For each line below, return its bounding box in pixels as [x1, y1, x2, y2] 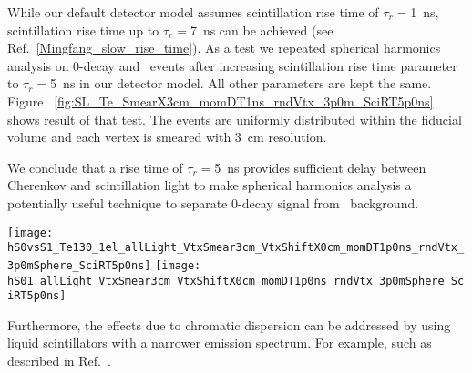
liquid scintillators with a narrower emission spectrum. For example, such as [7, 333, 432, 352]
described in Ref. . [7, 351, 111, 369]
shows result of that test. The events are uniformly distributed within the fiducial [7, 109, 462, 128]
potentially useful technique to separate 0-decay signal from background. [7, 193, 419, 212]
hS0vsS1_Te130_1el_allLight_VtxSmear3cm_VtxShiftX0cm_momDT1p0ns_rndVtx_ [7, 241, 465, 255]
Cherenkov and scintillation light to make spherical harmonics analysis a [7, 176, 412, 195]
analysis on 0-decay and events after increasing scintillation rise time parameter [7, 55, 457, 75]
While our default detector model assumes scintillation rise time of [7, 3, 379, 21]
